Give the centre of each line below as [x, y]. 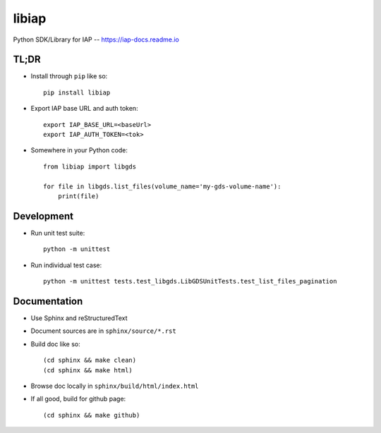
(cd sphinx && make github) [92, 415]
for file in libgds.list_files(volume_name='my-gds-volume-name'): [162, 186]
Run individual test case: [66, 265]
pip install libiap [77, 92]
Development [43, 216]
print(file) [78, 196]
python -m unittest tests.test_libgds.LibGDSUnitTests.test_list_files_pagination [190, 281]
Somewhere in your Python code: [79, 150]
